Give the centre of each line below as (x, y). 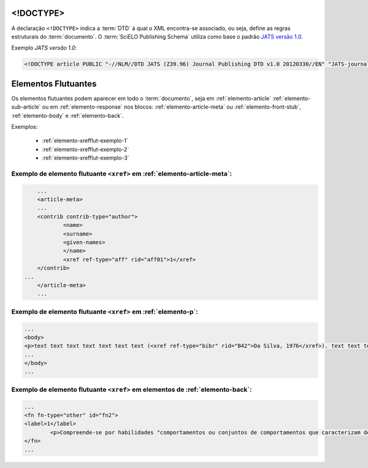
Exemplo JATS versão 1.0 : (44, 48)
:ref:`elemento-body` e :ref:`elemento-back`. (67, 115)
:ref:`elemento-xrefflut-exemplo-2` (86, 149)
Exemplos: (25, 126)
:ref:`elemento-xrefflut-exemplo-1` (85, 140)
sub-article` (26, 107)
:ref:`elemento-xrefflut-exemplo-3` (86, 158)
